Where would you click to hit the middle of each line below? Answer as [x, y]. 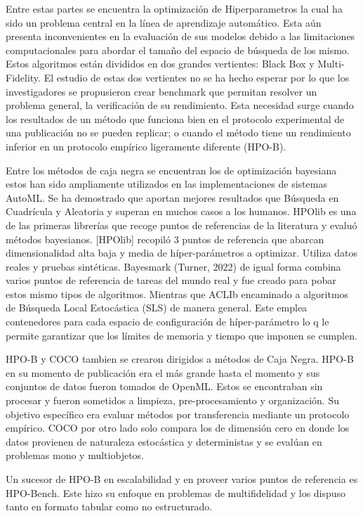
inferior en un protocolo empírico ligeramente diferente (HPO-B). [146, 146]
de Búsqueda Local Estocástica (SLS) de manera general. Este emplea [157, 308]
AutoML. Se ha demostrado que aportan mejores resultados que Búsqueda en [172, 197]
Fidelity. [23, 77]
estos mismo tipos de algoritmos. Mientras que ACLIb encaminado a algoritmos [177, 294]
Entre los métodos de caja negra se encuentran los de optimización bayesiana [171, 170]
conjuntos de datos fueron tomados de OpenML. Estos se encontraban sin [164, 386]
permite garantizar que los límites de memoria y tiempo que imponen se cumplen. [181, 335]
